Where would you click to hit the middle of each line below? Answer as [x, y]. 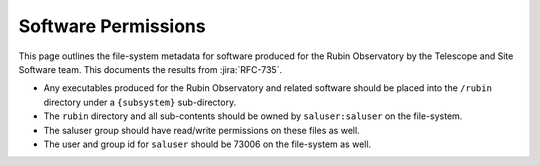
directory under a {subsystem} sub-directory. [140, 102]
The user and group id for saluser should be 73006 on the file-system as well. [207, 144]
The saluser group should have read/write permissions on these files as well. [201, 130]
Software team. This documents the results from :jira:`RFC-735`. [150, 69]
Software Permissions [112, 26]
